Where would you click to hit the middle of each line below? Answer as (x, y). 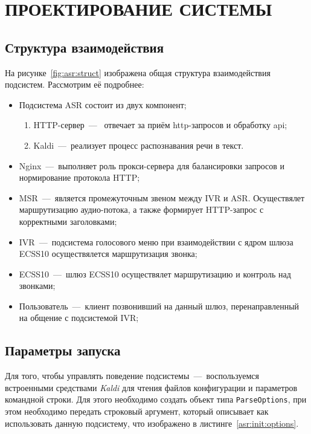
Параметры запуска (63, 350)
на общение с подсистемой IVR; (79, 318)
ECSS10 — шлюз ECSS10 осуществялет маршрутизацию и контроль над (155, 274)
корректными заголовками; (68, 221)
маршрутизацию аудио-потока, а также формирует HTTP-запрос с (141, 209)
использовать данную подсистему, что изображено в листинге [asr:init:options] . (152, 423)
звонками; (37, 286)
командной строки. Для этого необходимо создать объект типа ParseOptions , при (156, 399)
